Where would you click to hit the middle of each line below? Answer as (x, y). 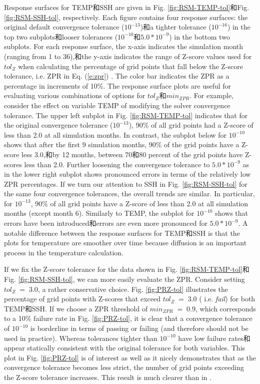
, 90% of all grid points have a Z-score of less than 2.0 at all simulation (139, 203)
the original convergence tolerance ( (58, 125)
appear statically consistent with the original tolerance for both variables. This (125, 348)
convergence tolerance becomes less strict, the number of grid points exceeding (124, 367)
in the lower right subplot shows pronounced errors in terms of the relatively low (127, 174)
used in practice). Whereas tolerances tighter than (81, 338)
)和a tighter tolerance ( (176, 27)
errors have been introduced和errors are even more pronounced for (106, 223)
